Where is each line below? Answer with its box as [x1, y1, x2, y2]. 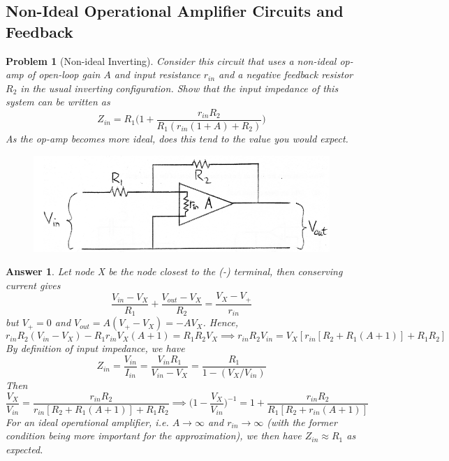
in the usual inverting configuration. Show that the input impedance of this [20, 80, 339, 95]
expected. [6, 441, 43, 456]
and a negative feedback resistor [219, 67, 353, 82]
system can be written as [6, 94, 110, 109]
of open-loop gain [27, 67, 101, 82]
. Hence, [203, 315, 238, 330]
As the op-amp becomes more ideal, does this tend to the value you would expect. [6, 131, 348, 146]
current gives [6, 277, 61, 292]
